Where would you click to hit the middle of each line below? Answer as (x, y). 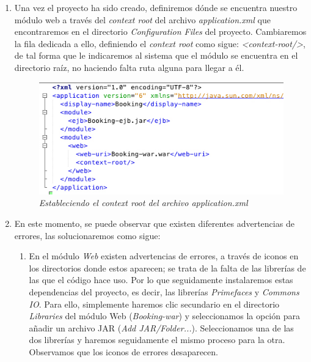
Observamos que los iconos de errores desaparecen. (123, 351)
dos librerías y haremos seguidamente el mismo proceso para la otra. (157, 340)
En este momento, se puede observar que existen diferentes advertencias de (154, 223)
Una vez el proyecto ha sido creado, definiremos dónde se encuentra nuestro (156, 7)
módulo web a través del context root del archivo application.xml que (142, 19)
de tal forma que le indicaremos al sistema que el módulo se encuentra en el (156, 55)
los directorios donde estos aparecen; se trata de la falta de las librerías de (167, 268)
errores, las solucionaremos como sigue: (87, 235)
